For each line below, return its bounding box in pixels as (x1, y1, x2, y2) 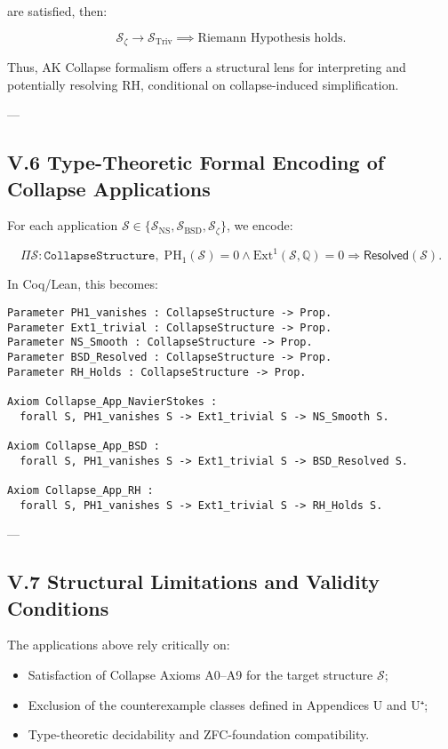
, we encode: (226, 216, 293, 235)
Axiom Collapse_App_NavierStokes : (7, 394, 218, 408)
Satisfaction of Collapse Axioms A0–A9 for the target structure (28, 665, 373, 683)
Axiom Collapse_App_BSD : (7, 439, 160, 452)
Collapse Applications (7, 174, 211, 202)
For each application (7, 216, 118, 235)
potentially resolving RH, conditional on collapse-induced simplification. (7, 75, 399, 93)
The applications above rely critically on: (7, 635, 230, 654)
